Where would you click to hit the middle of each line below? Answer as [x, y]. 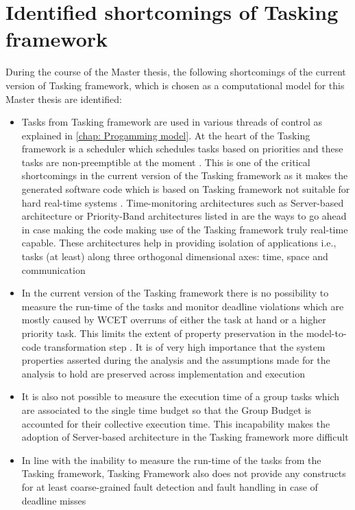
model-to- [326, 333]
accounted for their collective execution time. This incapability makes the [176, 423]
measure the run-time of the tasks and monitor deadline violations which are [183, 306]
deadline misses [54, 500]
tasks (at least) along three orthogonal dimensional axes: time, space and [175, 256]
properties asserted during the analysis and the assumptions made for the [176, 360]
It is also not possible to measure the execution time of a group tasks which [181, 396]
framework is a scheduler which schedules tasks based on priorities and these [182, 149]
